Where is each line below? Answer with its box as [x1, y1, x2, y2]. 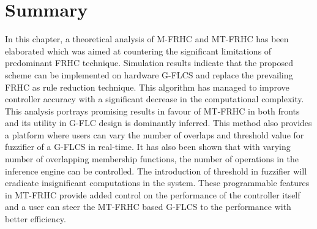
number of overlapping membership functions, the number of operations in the [5, 152, 299, 165]
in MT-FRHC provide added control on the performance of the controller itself [5, 188, 300, 201]
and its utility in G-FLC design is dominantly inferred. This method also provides [5, 116, 312, 129]
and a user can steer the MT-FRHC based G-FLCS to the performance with [5, 200, 291, 213]
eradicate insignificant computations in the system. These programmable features [5, 176, 310, 189]
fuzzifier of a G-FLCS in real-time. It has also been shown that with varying [5, 140, 291, 153]
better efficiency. [5, 212, 66, 225]
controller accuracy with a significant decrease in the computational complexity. [5, 92, 304, 105]
